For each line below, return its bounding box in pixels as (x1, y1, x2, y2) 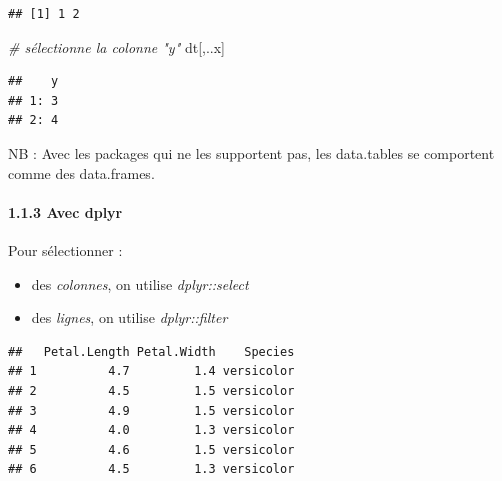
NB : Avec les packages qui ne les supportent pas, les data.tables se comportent (8, 142, 495, 163)
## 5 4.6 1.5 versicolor (8, 442, 295, 457)
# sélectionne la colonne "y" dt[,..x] (8, 36, 226, 57)
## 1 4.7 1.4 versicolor (8, 364, 295, 379)
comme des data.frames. (8, 162, 155, 183)
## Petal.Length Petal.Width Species (8, 344, 295, 359)
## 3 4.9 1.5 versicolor (8, 403, 295, 418)
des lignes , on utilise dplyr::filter (31, 307, 228, 328)
